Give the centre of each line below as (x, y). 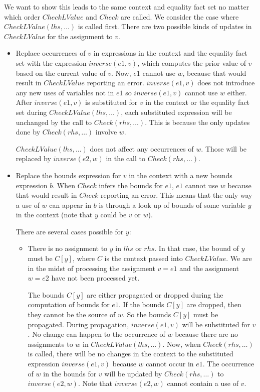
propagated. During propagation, (78, 324)
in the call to (126, 158)
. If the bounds (141, 304)
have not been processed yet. (95, 278)
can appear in (70, 205)
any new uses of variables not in (65, 92)
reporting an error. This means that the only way (176, 195)
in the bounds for (70, 373)
